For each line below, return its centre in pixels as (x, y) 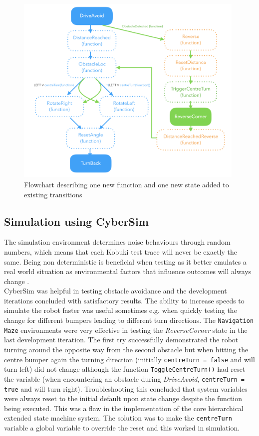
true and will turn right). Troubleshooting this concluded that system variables (126, 388)
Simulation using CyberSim (76, 221)
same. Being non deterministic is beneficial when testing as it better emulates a (126, 261)
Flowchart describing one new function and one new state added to (127, 184)
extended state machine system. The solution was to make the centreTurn (118, 418)
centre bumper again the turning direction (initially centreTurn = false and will (129, 359)
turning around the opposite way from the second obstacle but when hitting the (126, 349)
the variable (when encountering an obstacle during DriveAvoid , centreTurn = (124, 378)
